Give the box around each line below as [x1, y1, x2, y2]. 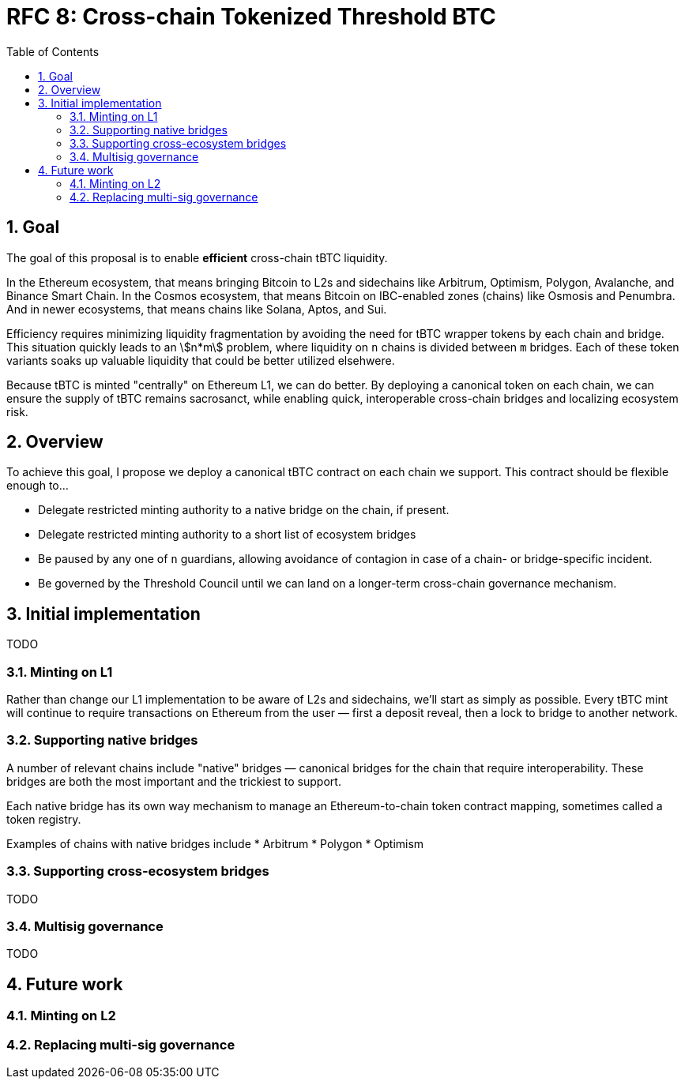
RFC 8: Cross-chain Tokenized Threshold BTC [6, 3, 496, 30]
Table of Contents [6, 44, 100, 58]
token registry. [6, 812, 81, 826]
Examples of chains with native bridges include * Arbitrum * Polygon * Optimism [6, 836, 424, 850]
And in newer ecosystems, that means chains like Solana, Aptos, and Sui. [6, 302, 387, 316]
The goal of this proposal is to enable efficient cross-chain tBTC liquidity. [6, 250, 388, 265]
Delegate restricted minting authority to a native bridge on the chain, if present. [38, 503, 450, 517]
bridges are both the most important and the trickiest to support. [6, 774, 341, 788]
